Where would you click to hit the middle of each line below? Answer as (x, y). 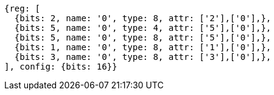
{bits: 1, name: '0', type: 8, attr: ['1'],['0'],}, (143, 47)
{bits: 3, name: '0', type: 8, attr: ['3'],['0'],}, (143, 57)
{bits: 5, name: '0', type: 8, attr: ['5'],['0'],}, (143, 38)
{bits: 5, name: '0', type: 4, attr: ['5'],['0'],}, (143, 28)
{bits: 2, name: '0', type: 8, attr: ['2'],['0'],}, (143, 18)
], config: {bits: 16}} (61, 67)
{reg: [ (23, 8)
